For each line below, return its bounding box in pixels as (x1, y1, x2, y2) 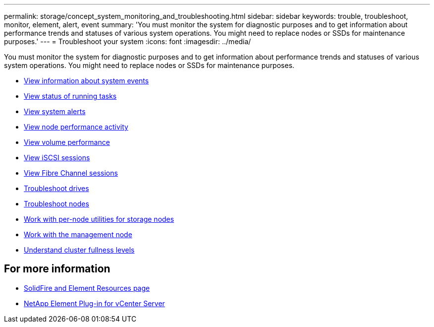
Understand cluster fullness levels (24, 246, 135, 254)
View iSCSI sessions (24, 153, 90, 162)
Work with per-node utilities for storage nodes (24, 215, 174, 223)
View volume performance (24, 138, 110, 146)
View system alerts (24, 107, 86, 116)
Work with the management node (24, 230, 132, 239)
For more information (4, 262, 110, 275)
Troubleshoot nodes (24, 199, 89, 208)
